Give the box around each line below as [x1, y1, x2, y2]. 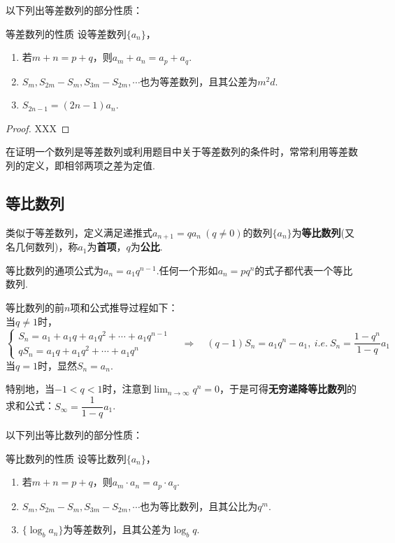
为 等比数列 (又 [292, 225, 355, 239]
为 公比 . [130, 239, 163, 254]
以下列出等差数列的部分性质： [6, 3, 143, 17]
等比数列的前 [6, 300, 64, 315]
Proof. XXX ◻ [6, 120, 70, 135]
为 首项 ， [87, 239, 127, 254]
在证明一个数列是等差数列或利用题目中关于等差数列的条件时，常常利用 [6, 144, 329, 159]
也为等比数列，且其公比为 [140, 498, 258, 513]
